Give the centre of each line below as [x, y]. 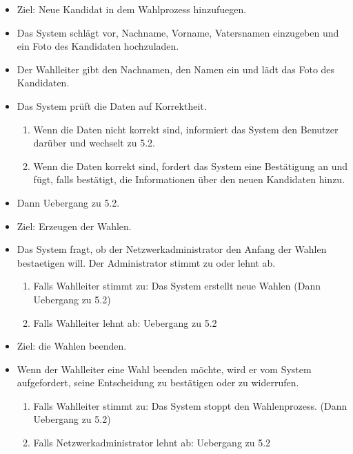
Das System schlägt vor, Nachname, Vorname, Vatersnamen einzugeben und [178, 32]
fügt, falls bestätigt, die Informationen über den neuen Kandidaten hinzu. [189, 179]
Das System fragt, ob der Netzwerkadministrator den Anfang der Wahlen [172, 249]
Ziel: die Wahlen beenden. [72, 346]
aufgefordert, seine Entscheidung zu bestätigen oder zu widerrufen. [158, 382]
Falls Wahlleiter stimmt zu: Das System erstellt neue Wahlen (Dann [177, 286]
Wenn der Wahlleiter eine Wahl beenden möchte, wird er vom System [164, 369]
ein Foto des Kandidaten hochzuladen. [98, 46]
